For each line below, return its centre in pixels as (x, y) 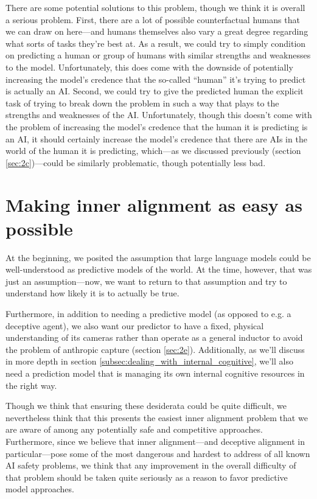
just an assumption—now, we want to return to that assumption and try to (146, 281)
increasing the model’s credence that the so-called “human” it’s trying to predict (156, 79)
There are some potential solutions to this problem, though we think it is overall (155, 7)
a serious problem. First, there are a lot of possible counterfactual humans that (153, 19)
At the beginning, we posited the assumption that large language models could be (158, 257)
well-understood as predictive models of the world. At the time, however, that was (159, 269)
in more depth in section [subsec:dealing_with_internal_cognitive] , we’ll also (149, 361)
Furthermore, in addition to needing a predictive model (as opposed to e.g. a (148, 313)
